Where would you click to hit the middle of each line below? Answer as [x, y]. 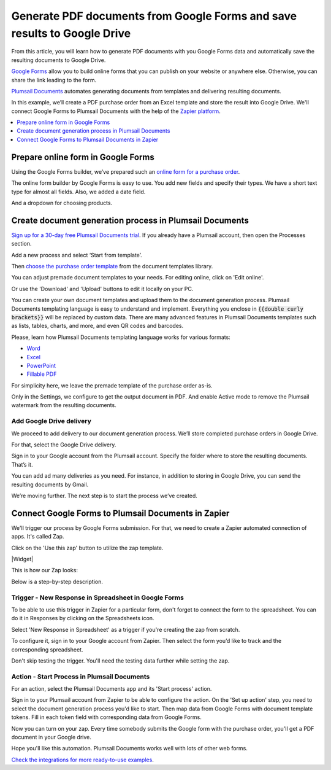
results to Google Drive [71, 33]
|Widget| [22, 559]
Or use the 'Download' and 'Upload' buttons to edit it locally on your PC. [102, 289]
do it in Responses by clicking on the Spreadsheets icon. [83, 618]
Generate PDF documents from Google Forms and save [154, 16]
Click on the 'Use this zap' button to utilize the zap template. [87, 548]
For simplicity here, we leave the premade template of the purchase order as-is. [112, 385]
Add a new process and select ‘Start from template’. [77, 255]
